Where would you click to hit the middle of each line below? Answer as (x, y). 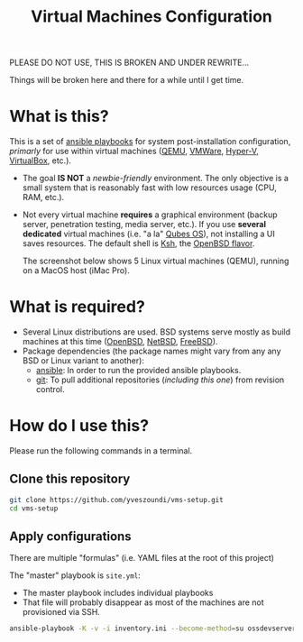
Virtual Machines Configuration (151, 17)
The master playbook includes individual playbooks (118, 593)
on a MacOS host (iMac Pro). (76, 271)
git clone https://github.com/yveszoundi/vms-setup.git (116, 500)
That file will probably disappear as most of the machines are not (143, 602)
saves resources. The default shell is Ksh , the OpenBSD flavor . (138, 243)
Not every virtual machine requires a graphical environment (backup (150, 215)
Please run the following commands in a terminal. (101, 451)
